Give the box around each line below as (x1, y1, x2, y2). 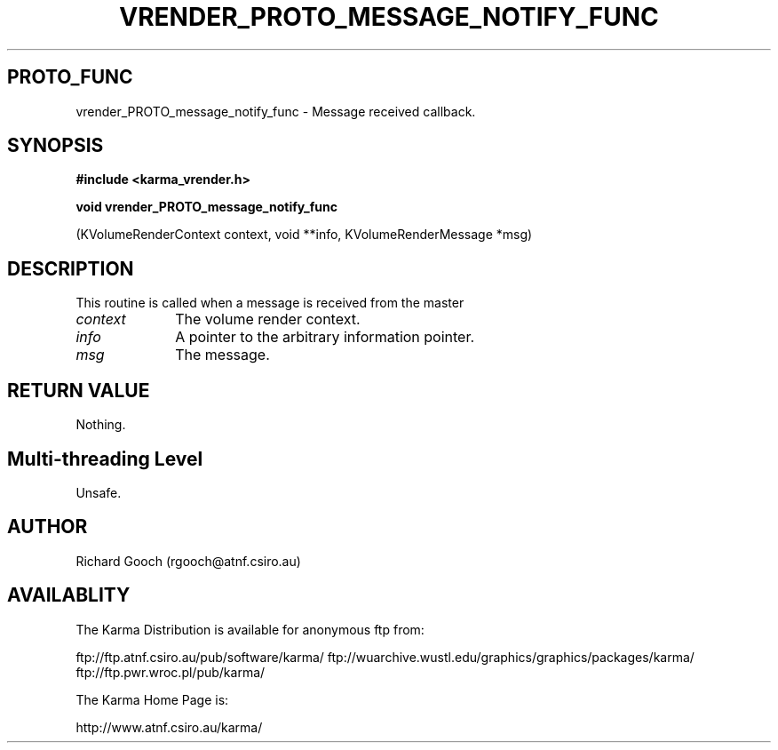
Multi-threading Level (7, 447, 203, 470)
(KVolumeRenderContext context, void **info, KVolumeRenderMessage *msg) (75, 227, 533, 243)
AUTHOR (7, 515, 88, 539)
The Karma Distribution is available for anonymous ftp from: (75, 621, 425, 637)
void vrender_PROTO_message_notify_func (75, 199, 338, 215)
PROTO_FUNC (7, 66, 133, 89)
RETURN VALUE (7, 379, 150, 402)
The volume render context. (175, 310, 361, 329)
